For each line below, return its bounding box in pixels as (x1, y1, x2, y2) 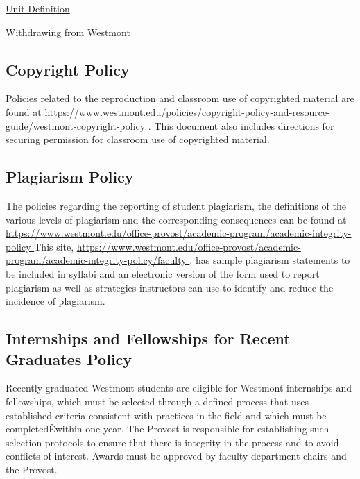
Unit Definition (6, 1, 70, 15)
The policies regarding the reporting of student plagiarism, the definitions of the (6, 198, 346, 212)
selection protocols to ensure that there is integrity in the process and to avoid (6, 435, 339, 449)
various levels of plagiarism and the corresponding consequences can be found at (6, 212, 347, 226)
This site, (34, 239, 74, 253)
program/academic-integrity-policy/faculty (6, 253, 187, 267)
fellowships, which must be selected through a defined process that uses (6, 394, 309, 408)
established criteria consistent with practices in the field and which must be (6, 407, 327, 422)
